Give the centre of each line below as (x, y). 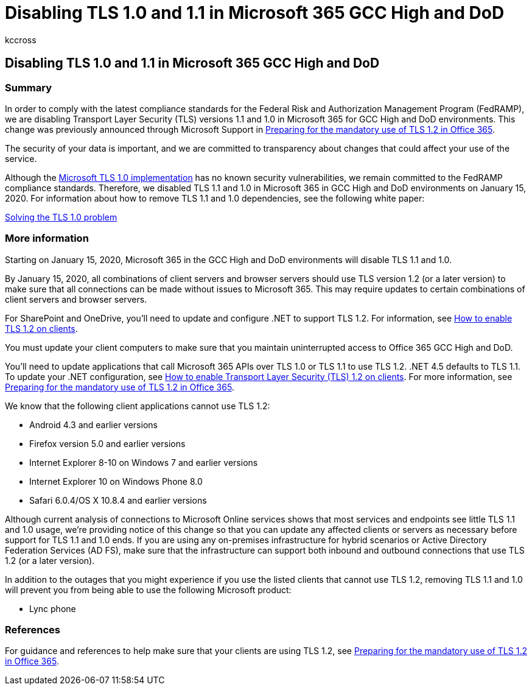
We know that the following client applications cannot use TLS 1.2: (138, 406)
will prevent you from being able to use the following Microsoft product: (148, 590)
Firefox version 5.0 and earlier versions (107, 443)
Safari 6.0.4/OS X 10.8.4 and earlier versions (118, 500)
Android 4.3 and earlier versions (93, 424)
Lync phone (53, 608)
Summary (29, 87)
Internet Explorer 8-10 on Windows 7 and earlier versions (144, 462)
